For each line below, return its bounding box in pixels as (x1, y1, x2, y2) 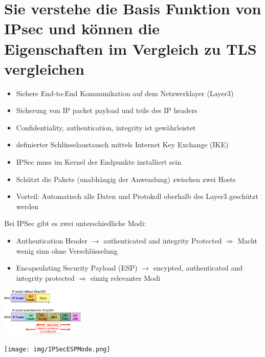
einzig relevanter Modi (90, 272, 161, 283)
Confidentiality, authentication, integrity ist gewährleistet (16, 122, 196, 132)
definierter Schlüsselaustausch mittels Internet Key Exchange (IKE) (16, 139, 229, 150)
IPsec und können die (4, 18, 160, 39)
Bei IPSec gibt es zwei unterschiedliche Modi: (4, 218, 146, 229)
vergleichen (4, 58, 84, 79)
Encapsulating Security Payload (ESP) (16, 262, 138, 273)
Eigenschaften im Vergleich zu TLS (4, 38, 257, 59)
